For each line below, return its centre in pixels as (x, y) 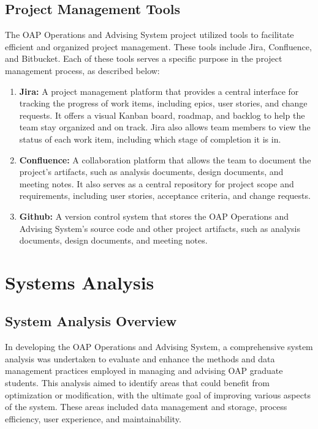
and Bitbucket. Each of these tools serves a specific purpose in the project (144, 58)
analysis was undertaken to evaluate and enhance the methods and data (140, 358)
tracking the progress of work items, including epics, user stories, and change (163, 103)
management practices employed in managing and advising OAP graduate (144, 371)
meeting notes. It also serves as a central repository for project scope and (157, 183)
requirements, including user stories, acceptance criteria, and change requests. (165, 196)
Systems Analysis (80, 282)
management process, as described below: (82, 70)
